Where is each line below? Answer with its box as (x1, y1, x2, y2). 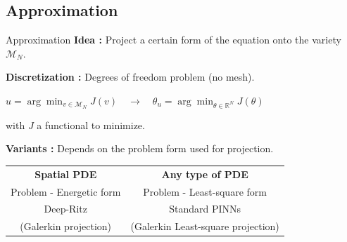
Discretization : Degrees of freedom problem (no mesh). (6, 69, 255, 84)
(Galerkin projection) (20, 219, 112, 234)
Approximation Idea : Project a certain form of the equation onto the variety (6, 32, 341, 47)
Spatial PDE (34, 166, 97, 181)
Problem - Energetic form (11, 184, 121, 199)
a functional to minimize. (37, 117, 145, 132)
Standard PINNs (169, 201, 241, 216)
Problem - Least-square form (143, 184, 267, 199)
